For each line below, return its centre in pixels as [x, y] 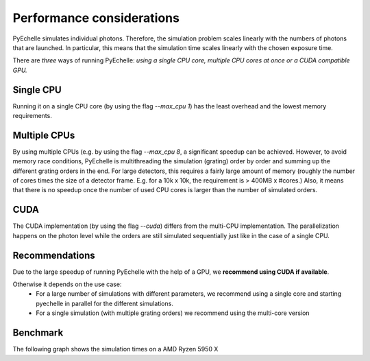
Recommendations [54, 255]
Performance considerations [96, 18]
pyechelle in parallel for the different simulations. [105, 303]
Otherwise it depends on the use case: [67, 284]
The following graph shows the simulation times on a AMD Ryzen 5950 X [115, 349]
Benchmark [38, 333]
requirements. [33, 116]
